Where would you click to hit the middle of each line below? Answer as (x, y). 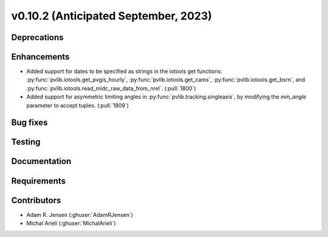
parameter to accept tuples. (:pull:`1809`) (77, 105)
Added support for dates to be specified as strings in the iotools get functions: (125, 71)
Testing (26, 142)
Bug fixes (29, 122)
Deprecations (37, 37)
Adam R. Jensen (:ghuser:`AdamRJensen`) (80, 215)
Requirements (39, 181)
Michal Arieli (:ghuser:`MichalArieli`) (71, 223)
